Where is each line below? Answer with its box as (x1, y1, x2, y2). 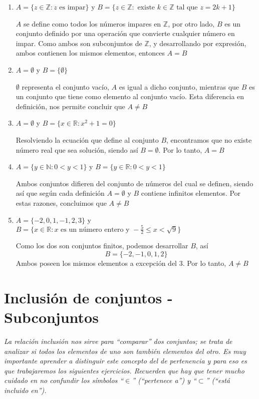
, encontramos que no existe (166, 134, 252, 145)
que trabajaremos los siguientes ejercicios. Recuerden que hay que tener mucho (4, 365, 244, 375)
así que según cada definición (16, 188, 105, 198)
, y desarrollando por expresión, (149, 38, 246, 48)
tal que (176, 4, 198, 11)
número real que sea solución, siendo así (16, 144, 138, 155)
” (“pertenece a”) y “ (132, 375, 196, 385)
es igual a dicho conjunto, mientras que (119, 81, 239, 92)
